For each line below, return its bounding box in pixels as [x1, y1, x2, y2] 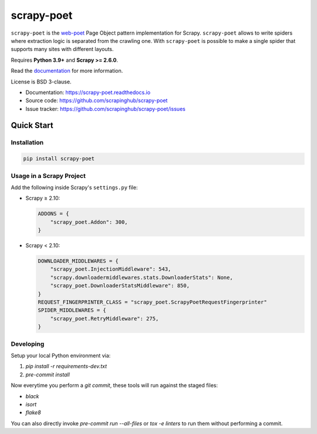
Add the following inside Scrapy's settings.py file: [11, 184, 138, 191]
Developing [11, 339, 45, 348]
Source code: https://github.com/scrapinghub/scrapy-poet [25, 97, 168, 104]
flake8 [25, 409, 41, 416]
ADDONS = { [38, 210, 69, 217]
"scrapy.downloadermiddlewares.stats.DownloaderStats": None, [50, 274, 233, 281]
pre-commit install [25, 371, 70, 378]
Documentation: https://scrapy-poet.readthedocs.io [25, 89, 151, 96]
